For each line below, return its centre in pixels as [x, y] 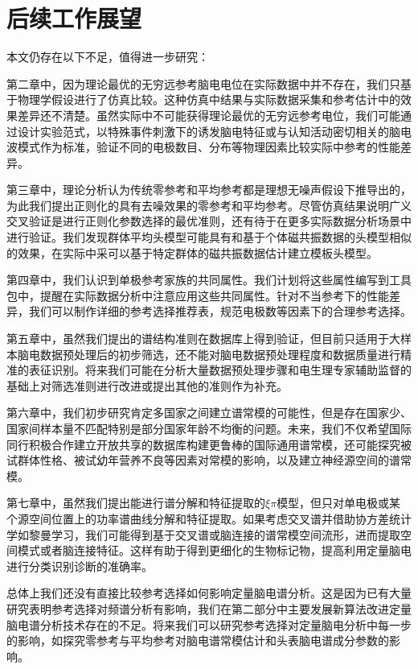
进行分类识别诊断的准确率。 [80, 566]
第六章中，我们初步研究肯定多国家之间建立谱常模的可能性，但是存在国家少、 [209, 413]
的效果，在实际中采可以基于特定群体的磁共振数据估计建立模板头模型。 [192, 252]
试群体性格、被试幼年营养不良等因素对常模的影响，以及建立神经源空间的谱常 [209, 460]
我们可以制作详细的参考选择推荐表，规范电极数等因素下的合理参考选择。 [220, 311]
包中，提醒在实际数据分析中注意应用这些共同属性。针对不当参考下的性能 [198, 295]
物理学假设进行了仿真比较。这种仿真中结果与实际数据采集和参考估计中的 [209, 99]
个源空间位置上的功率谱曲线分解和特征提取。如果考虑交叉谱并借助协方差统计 [209, 518]
